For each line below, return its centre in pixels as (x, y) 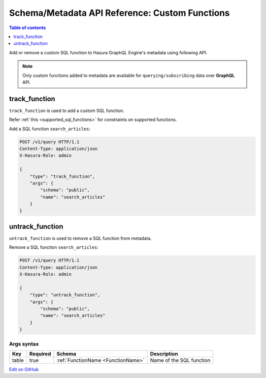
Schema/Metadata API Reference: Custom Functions (119, 13)
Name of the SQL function (180, 360)
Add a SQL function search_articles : (50, 129)
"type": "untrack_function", (65, 295)
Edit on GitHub (24, 369)
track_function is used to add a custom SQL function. (67, 111)
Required (40, 354)
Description (164, 354)
